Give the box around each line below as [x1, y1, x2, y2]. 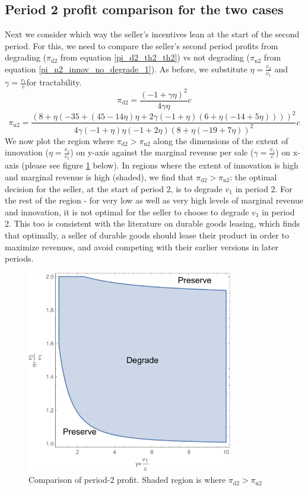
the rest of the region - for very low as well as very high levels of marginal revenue [5, 194, 303, 206]
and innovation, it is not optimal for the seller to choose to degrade [5, 205, 249, 218]
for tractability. [26, 76, 82, 88]
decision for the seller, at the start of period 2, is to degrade [5, 182, 223, 195]
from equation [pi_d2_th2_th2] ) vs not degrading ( [60, 51, 250, 63]
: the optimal [230, 170, 277, 183]
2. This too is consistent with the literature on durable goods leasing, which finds [5, 217, 300, 230]
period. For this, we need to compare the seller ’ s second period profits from [5, 39, 278, 52]
